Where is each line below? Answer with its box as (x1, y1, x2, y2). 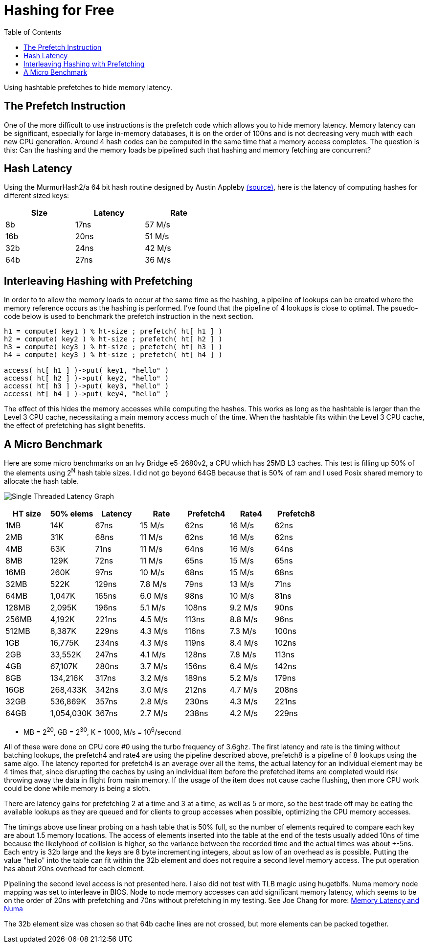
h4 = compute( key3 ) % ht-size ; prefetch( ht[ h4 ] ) (4, 351, 223, 359)
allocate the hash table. (4, 476, 79, 485)
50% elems (50, 508, 93, 519)
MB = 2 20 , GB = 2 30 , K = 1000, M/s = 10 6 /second (23, 726, 181, 736)
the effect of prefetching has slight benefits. (4, 421, 145, 430)
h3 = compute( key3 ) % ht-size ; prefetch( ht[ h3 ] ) (4, 343, 223, 351)
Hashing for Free (4, 2, 114, 19)
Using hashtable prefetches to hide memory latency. (4, 83, 172, 91)
